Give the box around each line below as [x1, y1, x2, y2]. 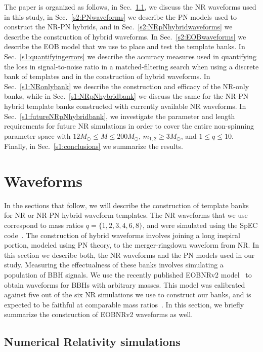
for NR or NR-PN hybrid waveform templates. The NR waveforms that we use [4, 210, 248, 220]
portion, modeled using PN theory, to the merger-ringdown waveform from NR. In [4, 240, 259, 250]
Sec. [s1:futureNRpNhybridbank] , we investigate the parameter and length [4, 110, 235, 121]
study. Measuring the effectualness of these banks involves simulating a [4, 259, 224, 270]
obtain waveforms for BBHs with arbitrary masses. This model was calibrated [4, 279, 245, 290]
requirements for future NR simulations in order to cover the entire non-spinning [4, 121, 254, 131]
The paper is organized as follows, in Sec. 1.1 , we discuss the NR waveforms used [4, 2, 256, 12]
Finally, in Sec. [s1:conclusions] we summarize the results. [4, 141, 183, 151]
